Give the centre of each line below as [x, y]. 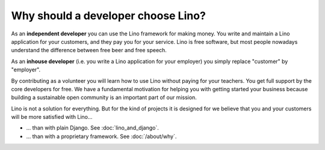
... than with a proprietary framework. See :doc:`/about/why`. [101, 136]
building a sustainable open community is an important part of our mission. [104, 97]
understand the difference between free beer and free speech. [89, 50]
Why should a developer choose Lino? [108, 16]
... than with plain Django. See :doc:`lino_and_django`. [92, 128]
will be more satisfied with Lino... [52, 117]
